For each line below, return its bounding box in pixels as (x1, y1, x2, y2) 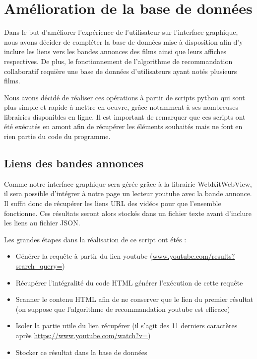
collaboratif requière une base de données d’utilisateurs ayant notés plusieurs (4, 66, 237, 76)
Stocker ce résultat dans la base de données (15, 347, 147, 357)
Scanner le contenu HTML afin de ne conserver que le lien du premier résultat (15, 294, 254, 304)
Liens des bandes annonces (4, 155, 144, 171)
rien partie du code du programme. (4, 131, 111, 142)
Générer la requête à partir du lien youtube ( (15, 251, 153, 261)
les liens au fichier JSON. (4, 217, 80, 228)
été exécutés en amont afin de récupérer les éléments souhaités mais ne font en (4, 121, 243, 132)
